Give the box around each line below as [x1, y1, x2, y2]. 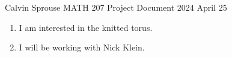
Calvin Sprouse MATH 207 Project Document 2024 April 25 [5, 1, 227, 13]
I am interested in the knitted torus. [19, 21, 153, 33]
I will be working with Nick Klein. [19, 41, 145, 53]
